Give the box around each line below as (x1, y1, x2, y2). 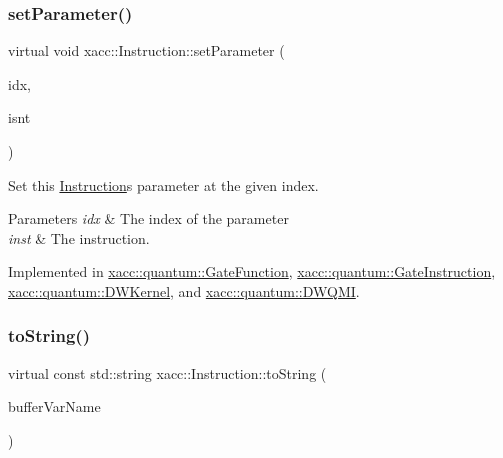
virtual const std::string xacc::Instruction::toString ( (8, 362, 327, 383)
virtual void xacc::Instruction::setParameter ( (8, 40, 285, 61)
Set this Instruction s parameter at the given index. (8, 174, 319, 195)
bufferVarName (8, 396, 101, 417)
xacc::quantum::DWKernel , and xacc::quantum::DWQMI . (8, 280, 360, 301)
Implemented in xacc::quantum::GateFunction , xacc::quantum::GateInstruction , (8, 261, 496, 282)
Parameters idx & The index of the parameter (8, 208, 289, 229)
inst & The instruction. (8, 227, 150, 248)
